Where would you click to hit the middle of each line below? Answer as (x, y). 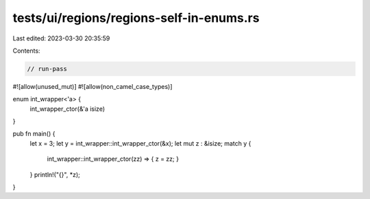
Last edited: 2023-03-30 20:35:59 (61, 38)
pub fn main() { (34, 134)
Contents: (26, 51)
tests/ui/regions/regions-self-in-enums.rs (136, 18)
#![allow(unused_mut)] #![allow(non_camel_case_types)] (92, 86)
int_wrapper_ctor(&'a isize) (67, 109)
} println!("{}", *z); (55, 174)
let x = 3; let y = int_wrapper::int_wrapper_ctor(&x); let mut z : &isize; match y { (140, 143)
